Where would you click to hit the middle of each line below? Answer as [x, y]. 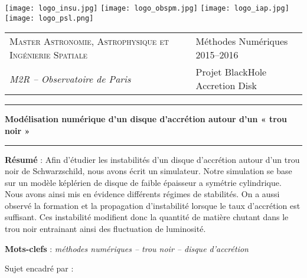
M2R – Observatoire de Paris [70, 79]
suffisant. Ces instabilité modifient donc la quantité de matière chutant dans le [147, 217]
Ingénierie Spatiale [49, 55]
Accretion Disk [226, 86]
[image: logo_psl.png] [49, 18]
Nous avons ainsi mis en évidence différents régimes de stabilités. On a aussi [142, 194]
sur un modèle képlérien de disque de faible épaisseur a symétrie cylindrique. [143, 182]
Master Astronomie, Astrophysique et [89, 41]
